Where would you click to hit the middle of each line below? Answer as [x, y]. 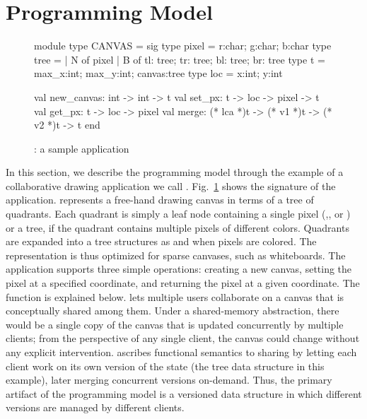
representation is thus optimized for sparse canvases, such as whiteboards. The [176, 255]
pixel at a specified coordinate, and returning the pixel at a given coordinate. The [183, 283]
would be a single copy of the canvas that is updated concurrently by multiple [175, 324]
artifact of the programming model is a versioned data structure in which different [184, 393]
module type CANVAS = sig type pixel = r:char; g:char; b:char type [183, 46]
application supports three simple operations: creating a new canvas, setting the [179, 269]
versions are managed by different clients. [95, 407]
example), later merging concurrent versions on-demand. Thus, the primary [169, 380]
